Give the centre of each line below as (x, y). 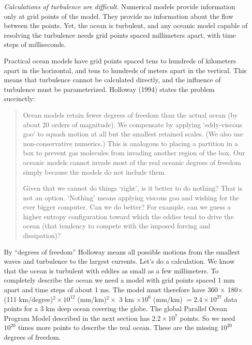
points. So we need (208, 318)
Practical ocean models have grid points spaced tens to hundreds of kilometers (120, 60)
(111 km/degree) (29, 299)
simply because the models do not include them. (95, 172)
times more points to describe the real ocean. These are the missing (118, 327)
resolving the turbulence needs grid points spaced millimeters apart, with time (120, 35)
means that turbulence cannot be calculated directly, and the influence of (112, 80)
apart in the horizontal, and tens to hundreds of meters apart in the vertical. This (125, 70)
